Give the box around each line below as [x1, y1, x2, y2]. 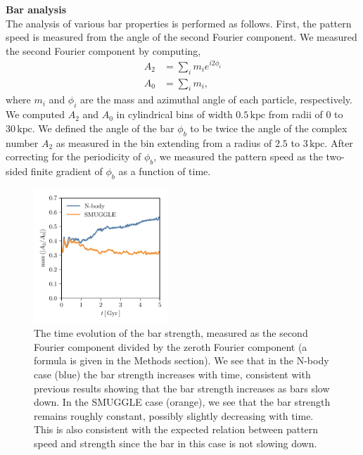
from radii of [268, 107, 323, 122]
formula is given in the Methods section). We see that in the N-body [34, 353, 329, 368]
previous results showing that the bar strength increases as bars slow [34, 380, 330, 395]
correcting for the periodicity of [6, 149, 141, 164]
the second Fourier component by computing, [6, 43, 201, 58]
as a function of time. [118, 164, 211, 179]
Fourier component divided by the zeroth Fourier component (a [34, 339, 307, 354]
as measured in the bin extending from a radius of [56, 135, 272, 150]
